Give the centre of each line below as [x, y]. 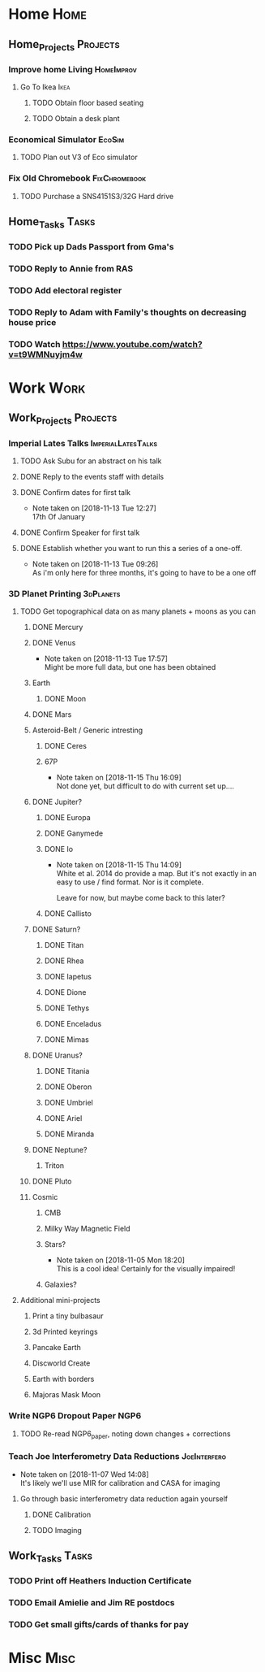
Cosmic [45, 1197]
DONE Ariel [63, 1118]
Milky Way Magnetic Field [88, 1229]
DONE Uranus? [57, 1055]
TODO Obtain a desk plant [76, 119]
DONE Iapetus [68, 977]
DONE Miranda [69, 1134]
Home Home [48, 14]
